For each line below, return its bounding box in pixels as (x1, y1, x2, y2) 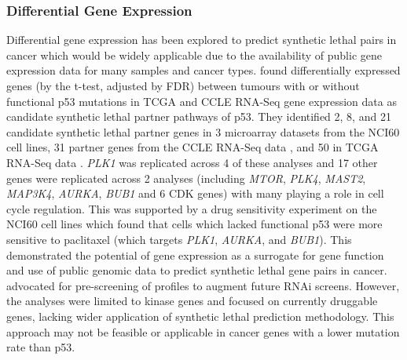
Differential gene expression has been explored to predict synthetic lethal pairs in (6, 31, 397, 48)
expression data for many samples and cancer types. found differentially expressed (6, 62, 401, 78)
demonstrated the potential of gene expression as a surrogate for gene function (6, 246, 384, 263)
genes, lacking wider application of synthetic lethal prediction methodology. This (6, 307, 394, 324)
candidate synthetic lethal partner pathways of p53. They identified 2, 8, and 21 (6, 108, 391, 125)
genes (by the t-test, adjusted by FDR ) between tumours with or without (6, 78, 360, 93)
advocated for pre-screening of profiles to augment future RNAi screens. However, (6, 277, 400, 293)
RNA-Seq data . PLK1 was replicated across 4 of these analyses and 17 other (6, 154, 378, 170)
